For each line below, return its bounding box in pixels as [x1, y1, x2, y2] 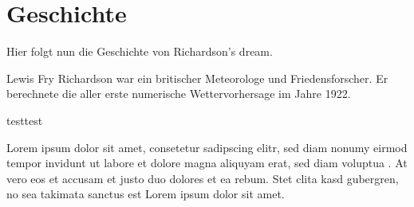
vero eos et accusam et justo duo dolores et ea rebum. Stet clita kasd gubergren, [6, 170, 399, 186]
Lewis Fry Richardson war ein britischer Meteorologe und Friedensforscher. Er [6, 69, 388, 86]
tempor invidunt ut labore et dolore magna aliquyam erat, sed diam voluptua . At [6, 154, 408, 171]
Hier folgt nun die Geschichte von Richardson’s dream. [6, 43, 273, 60]
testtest [6, 111, 43, 128]
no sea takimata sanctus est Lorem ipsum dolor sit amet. [6, 186, 285, 202]
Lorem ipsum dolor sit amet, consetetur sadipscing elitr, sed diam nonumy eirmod [6, 139, 408, 155]
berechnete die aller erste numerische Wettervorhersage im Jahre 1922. [6, 85, 351, 102]
